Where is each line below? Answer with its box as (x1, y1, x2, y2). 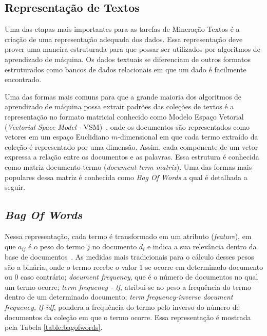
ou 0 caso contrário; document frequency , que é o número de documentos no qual (5, 271, 258, 282)
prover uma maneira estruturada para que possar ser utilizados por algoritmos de (5, 44, 260, 54)
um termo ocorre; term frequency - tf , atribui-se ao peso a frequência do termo (5, 281, 252, 292)
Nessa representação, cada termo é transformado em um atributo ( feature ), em (5, 230, 252, 241)
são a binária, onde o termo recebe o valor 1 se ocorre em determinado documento (5, 261, 263, 272)
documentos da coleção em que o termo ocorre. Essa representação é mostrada (5, 311, 251, 322)
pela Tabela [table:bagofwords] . (5, 322, 103, 332)
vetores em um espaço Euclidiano (5, 131, 109, 142)
